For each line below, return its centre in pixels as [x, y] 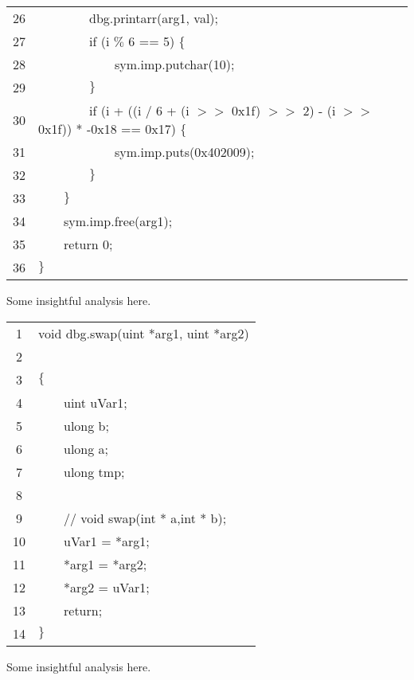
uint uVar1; [96, 402]
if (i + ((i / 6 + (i [139, 110]
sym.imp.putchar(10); [175, 64]
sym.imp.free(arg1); [118, 221]
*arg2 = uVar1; [107, 587]
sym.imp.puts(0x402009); [185, 152]
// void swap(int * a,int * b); [145, 518]
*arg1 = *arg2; [105, 564]
